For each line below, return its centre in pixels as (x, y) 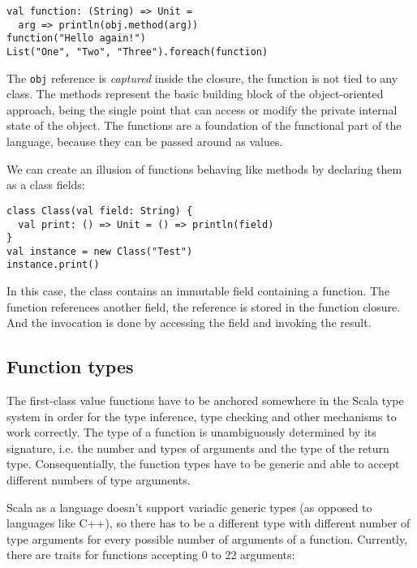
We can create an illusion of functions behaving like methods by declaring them (204, 168)
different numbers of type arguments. (99, 480)
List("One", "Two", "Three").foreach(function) (138, 52)
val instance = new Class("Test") (100, 251)
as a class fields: (46, 185)
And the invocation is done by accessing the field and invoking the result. (189, 323)
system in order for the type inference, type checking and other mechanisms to (202, 416)
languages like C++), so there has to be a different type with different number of (208, 523)
